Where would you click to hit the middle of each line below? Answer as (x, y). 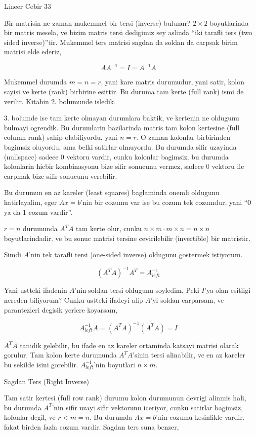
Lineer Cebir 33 (28, 6)
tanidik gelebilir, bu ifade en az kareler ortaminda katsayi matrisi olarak (129, 345)
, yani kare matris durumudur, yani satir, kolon (172, 82)
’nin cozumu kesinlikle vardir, (200, 417)
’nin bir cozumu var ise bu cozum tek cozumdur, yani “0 (166, 202)
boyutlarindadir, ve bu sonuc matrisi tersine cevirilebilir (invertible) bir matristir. (127, 238)
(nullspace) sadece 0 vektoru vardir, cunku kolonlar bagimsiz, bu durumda (116, 156)
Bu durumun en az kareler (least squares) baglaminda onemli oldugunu (112, 192)
